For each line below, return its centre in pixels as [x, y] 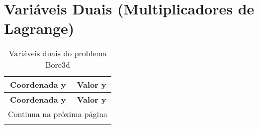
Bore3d [58, 65]
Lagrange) [39, 28]
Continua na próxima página [58, 114]
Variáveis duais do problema [58, 53]
